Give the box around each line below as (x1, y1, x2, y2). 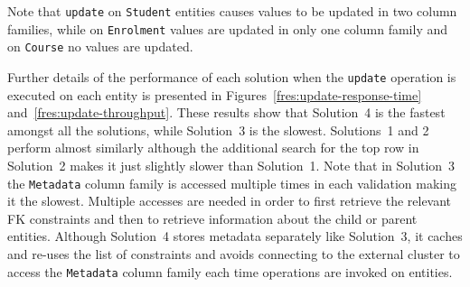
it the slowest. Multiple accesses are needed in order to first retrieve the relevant (7, 191, 452, 210)
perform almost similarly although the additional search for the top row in (7, 138, 419, 157)
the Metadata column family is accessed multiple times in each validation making (7, 173, 456, 192)
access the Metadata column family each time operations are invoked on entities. (7, 262, 453, 281)
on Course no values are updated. (7, 37, 193, 56)
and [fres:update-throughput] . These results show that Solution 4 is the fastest (7, 103, 446, 122)
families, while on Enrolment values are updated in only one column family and (7, 19, 447, 38)
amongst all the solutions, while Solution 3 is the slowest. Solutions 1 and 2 (7, 120, 429, 139)
